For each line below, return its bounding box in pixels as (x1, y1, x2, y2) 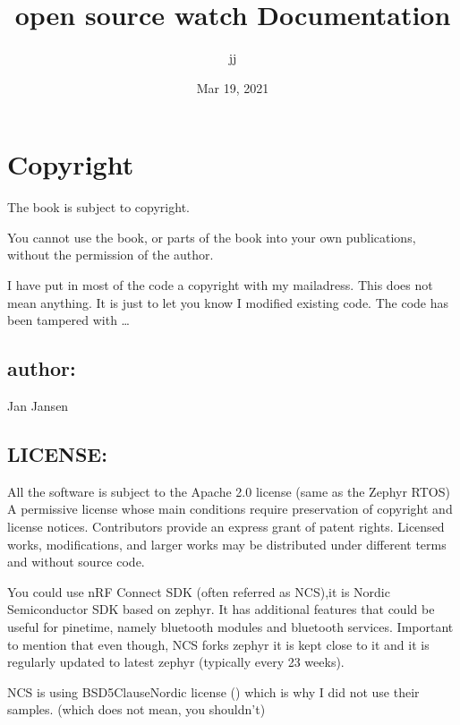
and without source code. (7, 552, 145, 571)
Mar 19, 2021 (196, 78, 269, 97)
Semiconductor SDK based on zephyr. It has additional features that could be (7, 600, 435, 618)
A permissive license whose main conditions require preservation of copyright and (7, 499, 453, 518)
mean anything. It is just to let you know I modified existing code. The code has (7, 293, 449, 311)
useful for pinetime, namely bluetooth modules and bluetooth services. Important (7, 617, 454, 635)
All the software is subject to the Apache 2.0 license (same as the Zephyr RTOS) (7, 482, 450, 500)
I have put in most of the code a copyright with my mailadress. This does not (7, 276, 433, 294)
